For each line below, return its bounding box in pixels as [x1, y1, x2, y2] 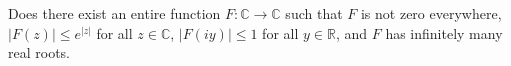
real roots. [8, 42, 70, 63]
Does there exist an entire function [8, 3, 221, 23]
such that [285, 3, 343, 23]
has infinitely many [385, 22, 503, 43]
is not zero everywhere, [360, 3, 502, 23]
